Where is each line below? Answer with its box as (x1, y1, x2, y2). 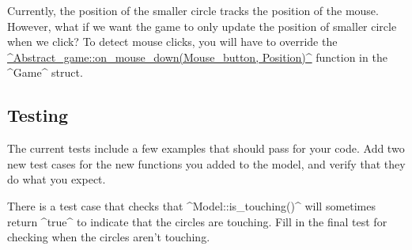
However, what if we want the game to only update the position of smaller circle (7, 17, 397, 34)
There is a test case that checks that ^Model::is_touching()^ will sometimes (7, 197, 376, 214)
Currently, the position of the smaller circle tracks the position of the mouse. (7, 2, 379, 18)
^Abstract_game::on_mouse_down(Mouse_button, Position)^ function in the (7, 48, 387, 65)
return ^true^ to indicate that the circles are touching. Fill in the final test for (7, 213, 387, 229)
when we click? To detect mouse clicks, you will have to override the (7, 33, 338, 50)
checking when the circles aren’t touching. (7, 229, 210, 245)
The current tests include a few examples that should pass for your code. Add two (7, 140, 405, 157)
